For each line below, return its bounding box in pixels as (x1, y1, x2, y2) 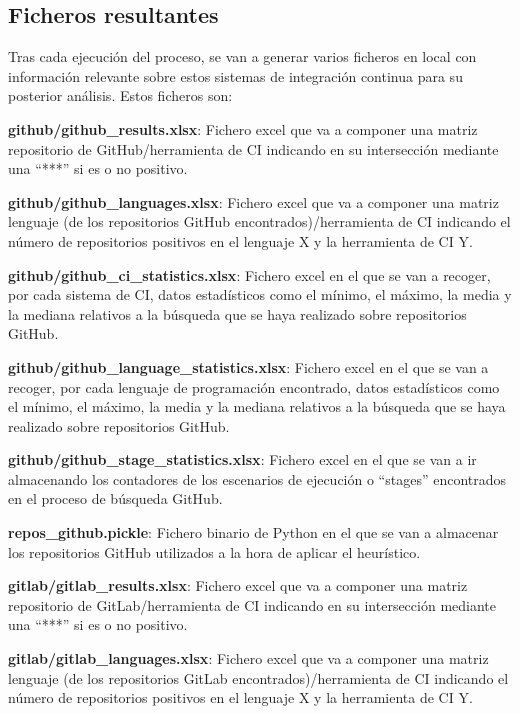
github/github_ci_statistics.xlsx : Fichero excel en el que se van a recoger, (8, 264, 491, 285)
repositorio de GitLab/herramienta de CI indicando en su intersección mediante (8, 594, 496, 615)
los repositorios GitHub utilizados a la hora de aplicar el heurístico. (8, 541, 421, 562)
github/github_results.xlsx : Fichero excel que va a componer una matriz (8, 118, 478, 139)
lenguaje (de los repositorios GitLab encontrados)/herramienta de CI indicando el (8, 667, 509, 688)
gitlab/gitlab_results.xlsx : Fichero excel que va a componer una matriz (8, 575, 468, 596)
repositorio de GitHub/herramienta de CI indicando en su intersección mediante (8, 138, 499, 159)
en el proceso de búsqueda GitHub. (8, 488, 223, 509)
